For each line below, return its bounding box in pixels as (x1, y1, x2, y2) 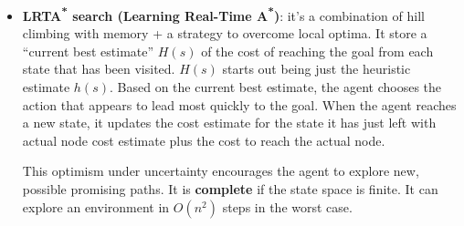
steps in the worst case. (222, 197, 353, 216)
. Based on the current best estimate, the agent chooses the (109, 77, 442, 97)
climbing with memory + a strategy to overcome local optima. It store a (22, 24, 427, 43)
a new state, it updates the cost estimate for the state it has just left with (22, 113, 437, 132)
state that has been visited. (22, 59, 175, 78)
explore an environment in (22, 197, 170, 216)
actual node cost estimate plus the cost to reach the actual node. (22, 130, 385, 149)
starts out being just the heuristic (222, 59, 411, 78)
